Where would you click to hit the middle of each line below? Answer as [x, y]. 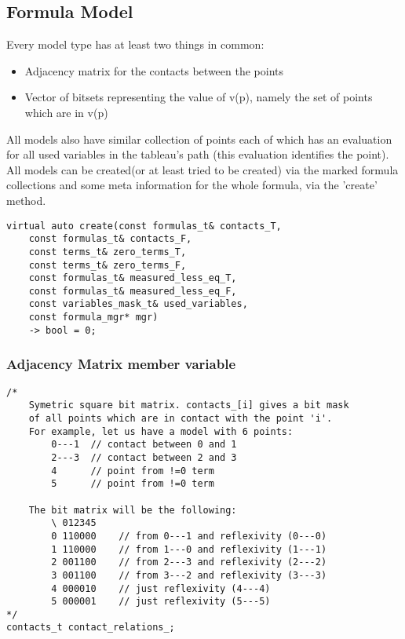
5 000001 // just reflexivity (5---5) [161, 602]
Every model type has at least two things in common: [135, 44]
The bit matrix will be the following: [133, 510]
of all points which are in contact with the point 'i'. [181, 418]
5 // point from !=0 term [133, 484]
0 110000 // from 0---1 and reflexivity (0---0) [189, 536]
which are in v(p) [66, 112]
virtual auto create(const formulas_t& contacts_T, [144, 226]
